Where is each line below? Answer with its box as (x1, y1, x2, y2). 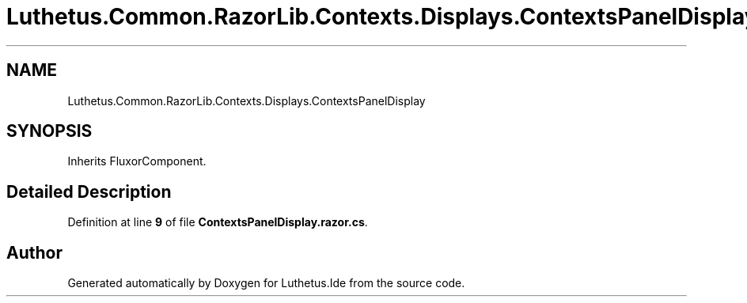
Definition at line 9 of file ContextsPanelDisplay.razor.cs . (67, 215, 368, 229)
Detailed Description (6, 181, 172, 202)
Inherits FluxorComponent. (67, 154, 207, 169)
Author (6, 242, 63, 263)
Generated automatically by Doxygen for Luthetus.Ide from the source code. (67, 276, 465, 290)
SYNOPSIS (6, 121, 93, 142)
